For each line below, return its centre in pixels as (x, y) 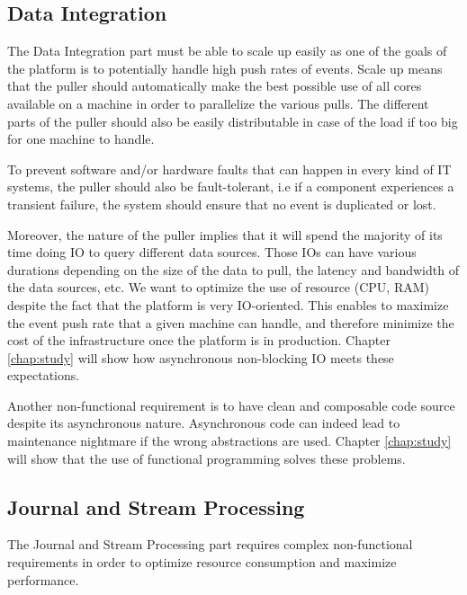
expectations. (44, 375)
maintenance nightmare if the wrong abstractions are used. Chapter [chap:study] (229, 441)
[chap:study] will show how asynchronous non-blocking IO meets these (201, 357)
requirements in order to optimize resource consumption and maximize (202, 562)
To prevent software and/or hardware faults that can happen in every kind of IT (229, 169)
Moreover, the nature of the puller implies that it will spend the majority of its (225, 234)
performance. (43, 579)
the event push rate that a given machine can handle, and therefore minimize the (231, 322)
